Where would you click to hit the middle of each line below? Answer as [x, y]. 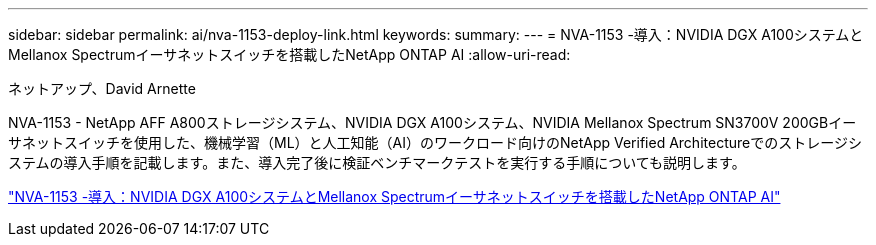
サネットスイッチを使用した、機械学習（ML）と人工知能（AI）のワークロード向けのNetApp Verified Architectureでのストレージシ [435, 142]
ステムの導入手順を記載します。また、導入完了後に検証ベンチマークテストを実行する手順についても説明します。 [377, 162]
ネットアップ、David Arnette [102, 88]
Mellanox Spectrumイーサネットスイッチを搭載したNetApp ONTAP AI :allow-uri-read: [289, 54]
